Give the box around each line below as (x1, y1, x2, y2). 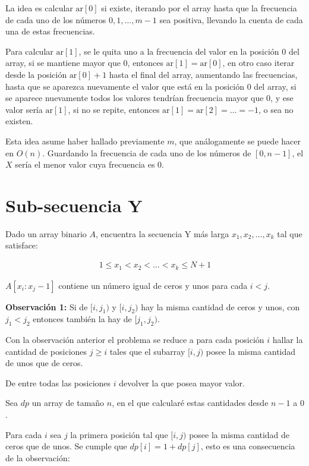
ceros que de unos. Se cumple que (5, 440, 127, 452)
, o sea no (258, 103, 294, 115)
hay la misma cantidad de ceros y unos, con (141, 300, 300, 313)
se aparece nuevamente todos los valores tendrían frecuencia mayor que (5, 92, 264, 104)
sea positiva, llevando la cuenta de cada (159, 13, 303, 26)
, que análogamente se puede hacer (174, 134, 301, 147)
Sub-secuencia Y (5, 193, 143, 217)
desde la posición (5, 68, 67, 80)
